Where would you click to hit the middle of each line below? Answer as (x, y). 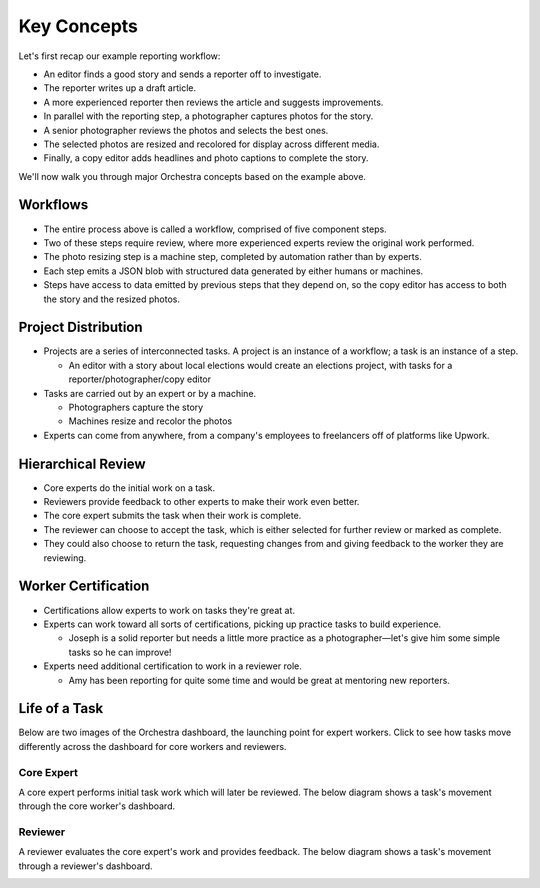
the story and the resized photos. (111, 299)
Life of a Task (61, 708)
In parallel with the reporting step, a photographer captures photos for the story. (208, 116)
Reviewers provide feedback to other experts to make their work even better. (201, 502)
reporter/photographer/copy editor (140, 379)
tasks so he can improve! (120, 652)
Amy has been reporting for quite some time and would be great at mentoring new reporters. (259, 680)
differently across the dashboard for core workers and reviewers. (152, 746)
